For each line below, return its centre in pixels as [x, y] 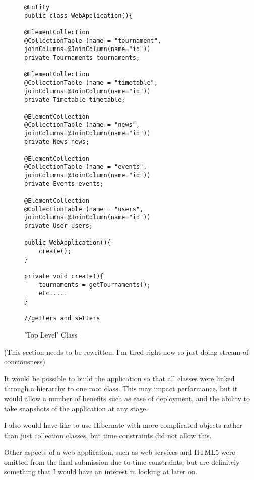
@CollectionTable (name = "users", [84, 209]
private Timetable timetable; [75, 100]
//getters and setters [62, 319]
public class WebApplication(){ [78, 15]
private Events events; [64, 184]
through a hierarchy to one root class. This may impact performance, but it [121, 388]
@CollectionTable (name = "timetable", [91, 83]
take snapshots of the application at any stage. [76, 408]
